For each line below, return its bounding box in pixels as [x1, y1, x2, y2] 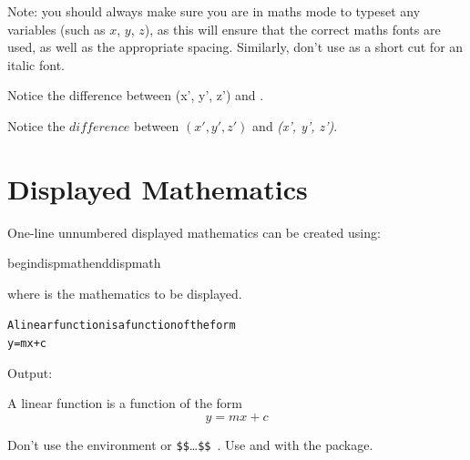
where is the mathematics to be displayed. [7, 283, 242, 302]
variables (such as [7, 19, 106, 38]
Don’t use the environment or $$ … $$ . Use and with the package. [7, 434, 373, 454]
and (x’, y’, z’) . [252, 116, 338, 135]
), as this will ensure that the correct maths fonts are [144, 19, 441, 38]
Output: [7, 363, 53, 382]
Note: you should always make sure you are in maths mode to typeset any [7, 2, 421, 20]
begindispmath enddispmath [7, 253, 161, 272]
